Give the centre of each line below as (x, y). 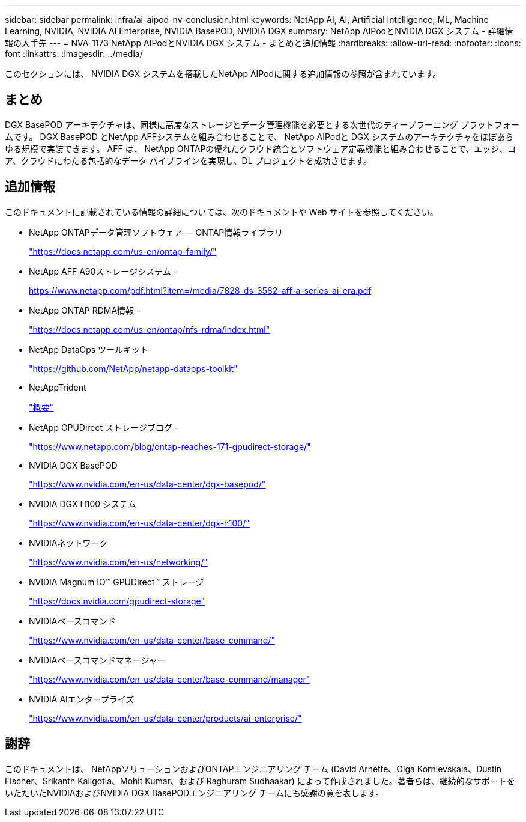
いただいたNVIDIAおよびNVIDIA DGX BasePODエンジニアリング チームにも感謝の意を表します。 (195, 793)
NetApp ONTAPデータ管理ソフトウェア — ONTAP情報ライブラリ (156, 232)
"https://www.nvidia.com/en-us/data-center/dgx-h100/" (139, 523)
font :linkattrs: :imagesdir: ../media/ (74, 54)
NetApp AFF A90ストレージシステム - (103, 271)
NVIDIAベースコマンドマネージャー (97, 660)
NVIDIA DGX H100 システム (83, 504)
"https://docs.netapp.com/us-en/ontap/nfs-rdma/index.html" (150, 329)
